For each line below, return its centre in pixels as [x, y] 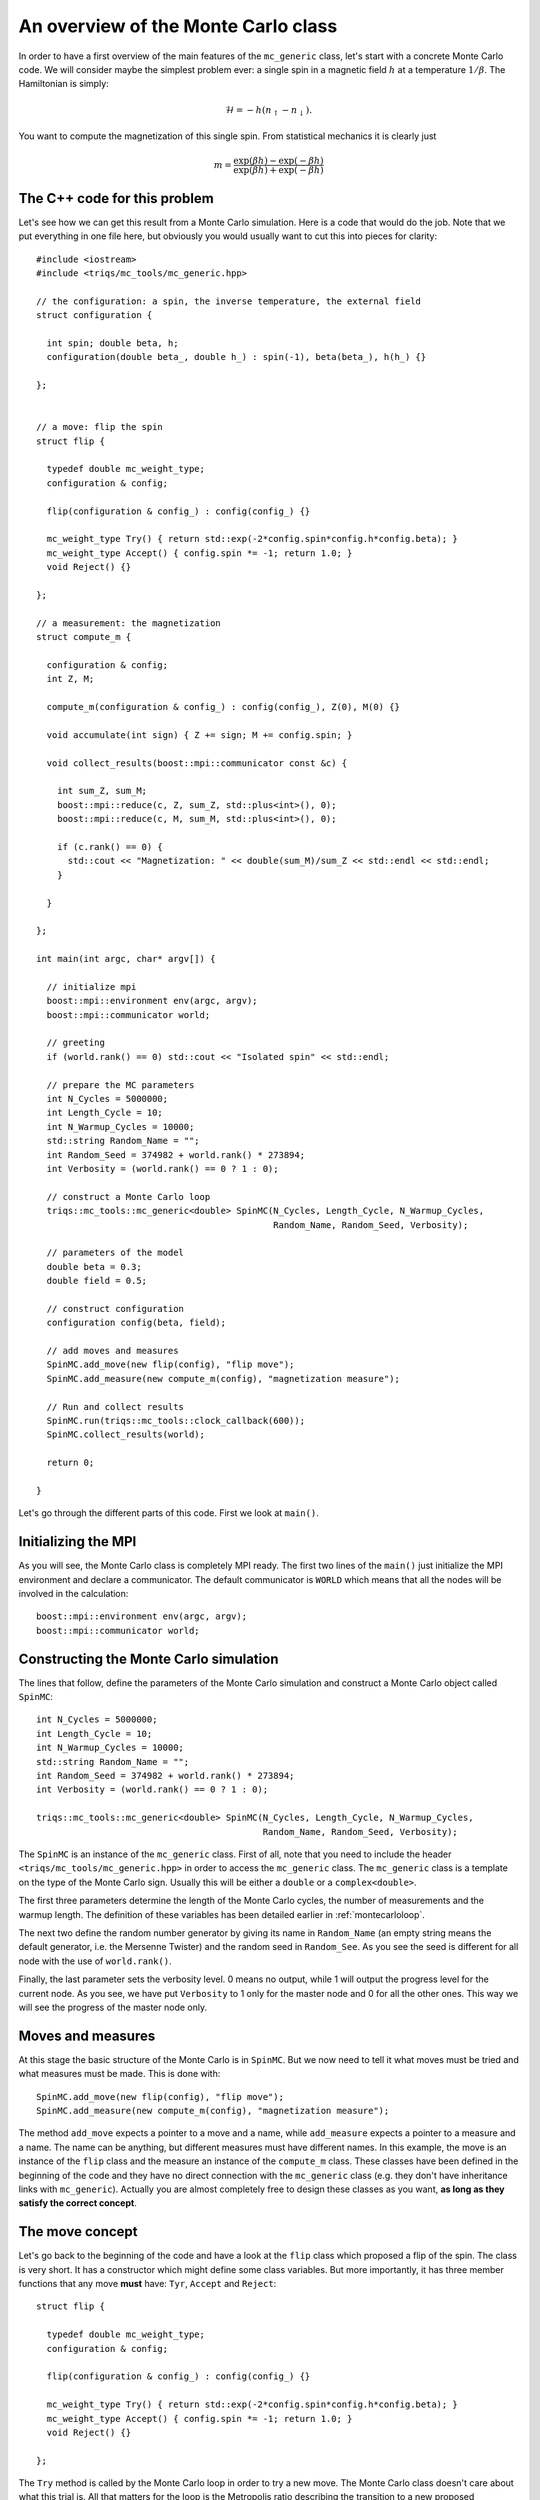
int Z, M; [70, 679]
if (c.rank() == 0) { [110, 846]
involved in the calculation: [73, 1593]
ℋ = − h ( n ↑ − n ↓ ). [269, 111]
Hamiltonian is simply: [63, 84]
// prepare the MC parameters [120, 1084]
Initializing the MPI [77, 1541]
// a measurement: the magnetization [129, 623]
